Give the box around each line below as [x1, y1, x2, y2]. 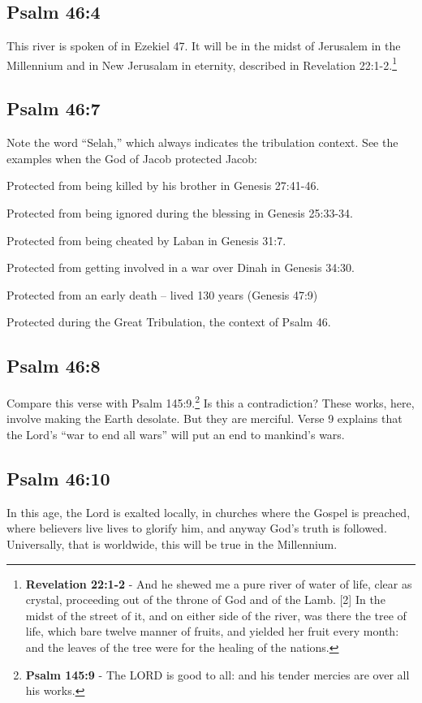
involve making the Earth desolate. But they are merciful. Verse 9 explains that [6, 410, 403, 427]
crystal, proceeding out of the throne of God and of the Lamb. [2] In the [25, 591, 385, 608]
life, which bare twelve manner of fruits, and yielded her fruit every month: [25, 623, 399, 640]
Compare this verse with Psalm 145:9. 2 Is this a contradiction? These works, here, [6, 392, 415, 411]
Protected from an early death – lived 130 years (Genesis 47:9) [6, 286, 318, 303]
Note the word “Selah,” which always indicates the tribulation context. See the [6, 134, 398, 151]
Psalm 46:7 [6, 96, 101, 121]
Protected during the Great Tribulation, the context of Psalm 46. [6, 313, 331, 330]
